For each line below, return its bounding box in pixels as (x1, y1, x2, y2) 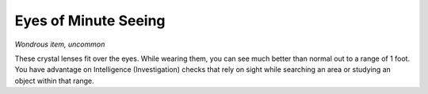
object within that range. (14, 76, 94, 85)
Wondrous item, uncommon (14, 39, 105, 49)
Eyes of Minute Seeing (14, 12, 166, 29)
